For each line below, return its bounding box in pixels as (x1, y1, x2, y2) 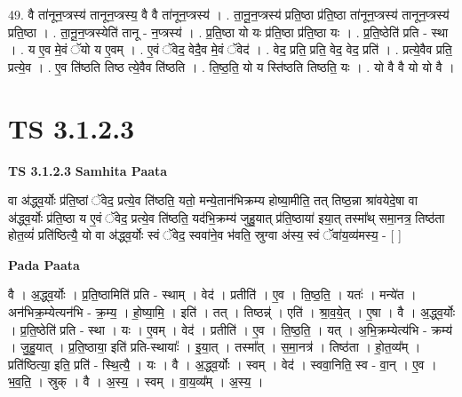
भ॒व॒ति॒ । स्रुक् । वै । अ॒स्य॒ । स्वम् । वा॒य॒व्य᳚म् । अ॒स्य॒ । (8, 372, 264, 391)
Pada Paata (8, 255, 80, 274)
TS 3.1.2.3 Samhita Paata (8, 161, 168, 179)
